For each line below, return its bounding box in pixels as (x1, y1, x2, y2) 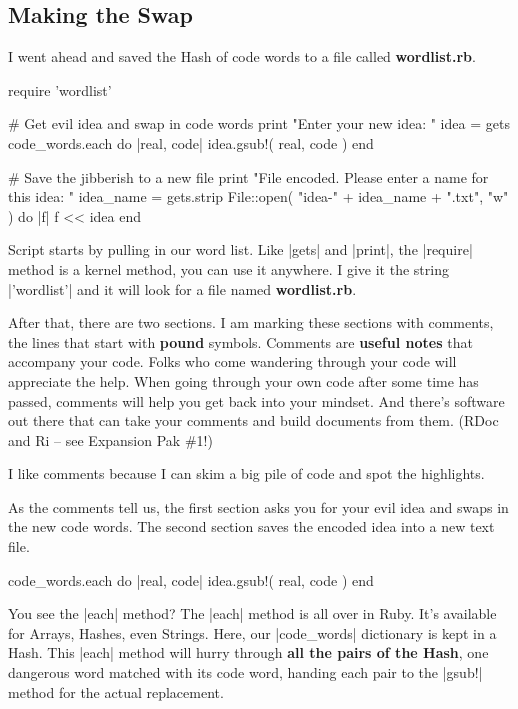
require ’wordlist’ (8, 79, 112, 100)
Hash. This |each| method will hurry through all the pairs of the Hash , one (8, 642, 489, 663)
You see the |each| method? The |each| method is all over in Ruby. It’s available (8, 603, 497, 624)
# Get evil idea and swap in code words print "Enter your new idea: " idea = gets (8, 113, 510, 134)
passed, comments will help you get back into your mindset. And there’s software (8, 390, 505, 411)
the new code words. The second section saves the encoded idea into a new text (8, 516, 495, 537)
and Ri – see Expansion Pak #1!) (8, 429, 213, 450)
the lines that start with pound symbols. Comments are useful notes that (8, 331, 473, 352)
